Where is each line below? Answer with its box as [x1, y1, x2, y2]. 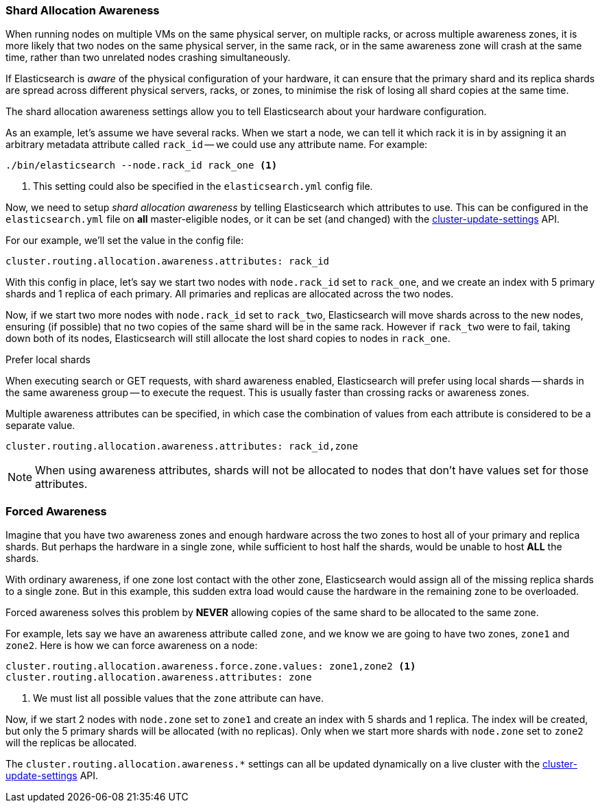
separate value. [5, 419, 75, 432]
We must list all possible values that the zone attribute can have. [33, 692, 324, 705]
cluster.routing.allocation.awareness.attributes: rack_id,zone [5, 441, 359, 452]
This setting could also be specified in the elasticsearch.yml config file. [33, 180, 373, 193]
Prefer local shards [5, 354, 91, 366]
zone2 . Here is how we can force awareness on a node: [5, 639, 258, 652]
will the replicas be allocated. [5, 737, 137, 749]
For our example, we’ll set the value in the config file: [5, 234, 244, 247]
